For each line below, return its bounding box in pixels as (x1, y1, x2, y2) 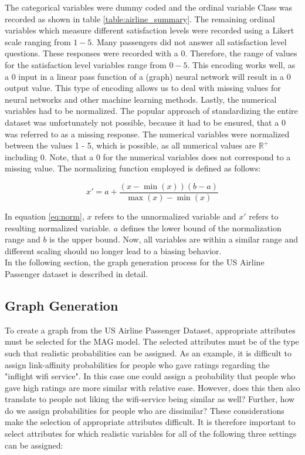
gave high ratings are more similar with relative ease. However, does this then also (5, 381, 300, 393)
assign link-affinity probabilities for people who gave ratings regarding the (5, 358, 270, 370)
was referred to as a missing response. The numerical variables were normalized (5, 127, 290, 140)
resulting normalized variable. (5, 221, 111, 234)
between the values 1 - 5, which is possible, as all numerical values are (5, 139, 256, 151)
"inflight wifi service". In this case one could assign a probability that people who (5, 370, 296, 382)
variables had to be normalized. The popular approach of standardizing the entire (5, 105, 298, 117)
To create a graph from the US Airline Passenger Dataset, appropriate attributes (5, 323, 296, 336)
